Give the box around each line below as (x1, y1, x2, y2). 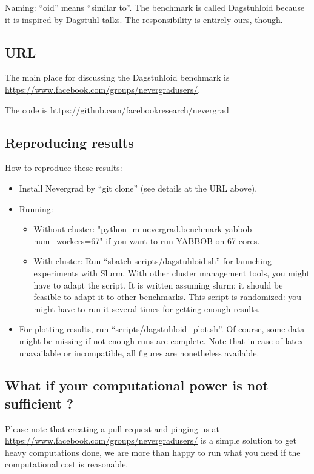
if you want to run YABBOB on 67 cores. (105, 234, 260, 247)
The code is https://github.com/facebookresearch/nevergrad (5, 103, 229, 116)
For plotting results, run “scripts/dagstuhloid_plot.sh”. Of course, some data (19, 322, 305, 335)
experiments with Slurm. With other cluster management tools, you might (33, 266, 310, 279)
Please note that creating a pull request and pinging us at (5, 422, 220, 435)
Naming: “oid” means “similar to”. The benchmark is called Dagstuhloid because (5, 1, 305, 13)
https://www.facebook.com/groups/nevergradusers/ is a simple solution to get (5, 434, 296, 447)
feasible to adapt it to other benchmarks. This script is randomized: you (33, 290, 302, 303)
